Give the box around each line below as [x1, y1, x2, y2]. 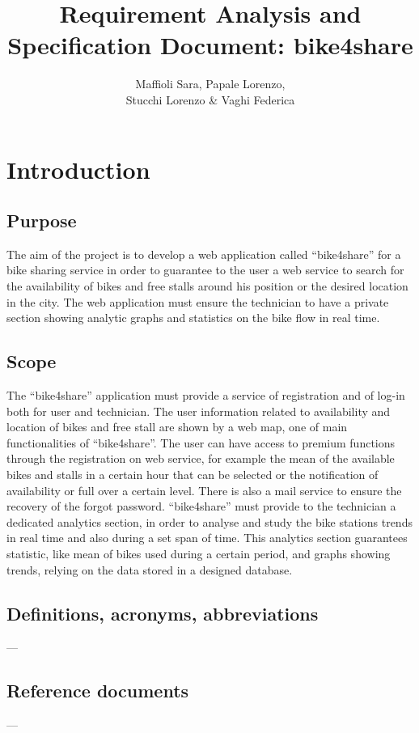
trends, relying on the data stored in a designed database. [6, 561, 293, 578]
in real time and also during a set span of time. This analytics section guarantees [6, 529, 408, 546]
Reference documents [6, 678, 189, 703]
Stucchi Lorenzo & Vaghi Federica [125, 91, 295, 108]
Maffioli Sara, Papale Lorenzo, [135, 75, 286, 92]
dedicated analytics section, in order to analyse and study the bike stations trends [6, 513, 413, 530]
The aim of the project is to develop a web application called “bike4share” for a [6, 245, 401, 262]
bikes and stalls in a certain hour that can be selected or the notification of [6, 466, 379, 483]
